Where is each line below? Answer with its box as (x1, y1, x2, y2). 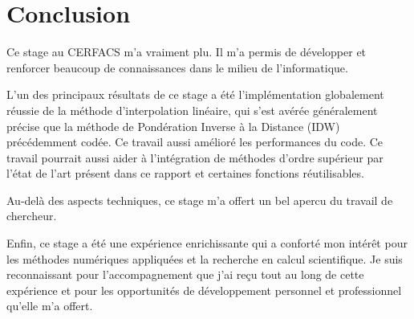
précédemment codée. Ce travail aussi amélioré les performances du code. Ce (6, 133, 384, 150)
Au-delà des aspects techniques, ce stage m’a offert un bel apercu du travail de (6, 191, 393, 208)
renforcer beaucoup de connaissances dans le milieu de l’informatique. (6, 59, 348, 76)
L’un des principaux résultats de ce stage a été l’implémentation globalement (6, 86, 384, 103)
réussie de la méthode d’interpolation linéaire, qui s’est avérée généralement (6, 101, 378, 118)
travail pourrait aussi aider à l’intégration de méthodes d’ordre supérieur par (6, 149, 384, 166)
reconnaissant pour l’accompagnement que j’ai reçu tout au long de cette (6, 266, 364, 283)
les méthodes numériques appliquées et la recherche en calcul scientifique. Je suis (6, 250, 403, 267)
